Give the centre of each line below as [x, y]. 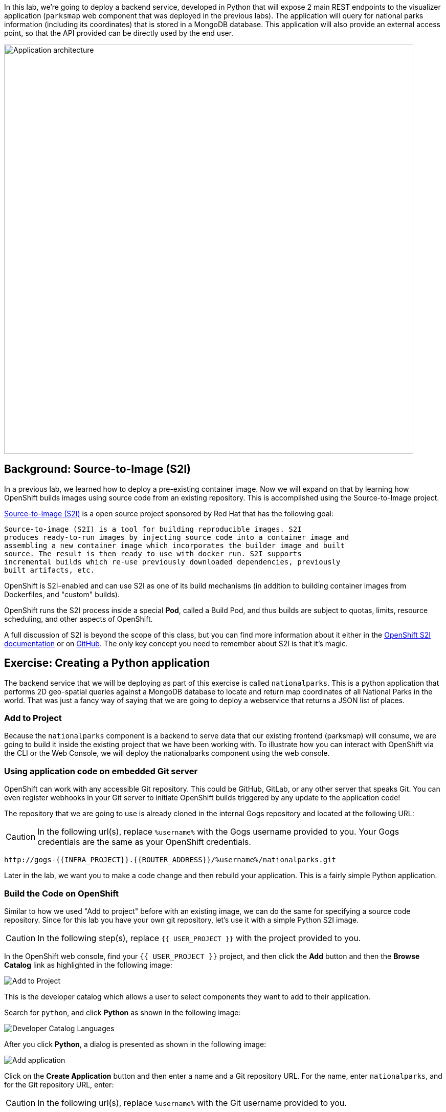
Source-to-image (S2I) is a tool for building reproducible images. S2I [153, 529]
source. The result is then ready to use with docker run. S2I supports [153, 553]
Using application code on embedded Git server [101, 771]
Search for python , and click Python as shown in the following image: [122, 1012]
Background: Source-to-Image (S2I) [98, 469]
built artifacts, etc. [50, 570]
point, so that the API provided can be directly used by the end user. [119, 33]
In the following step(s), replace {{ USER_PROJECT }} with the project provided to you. [199, 938]
